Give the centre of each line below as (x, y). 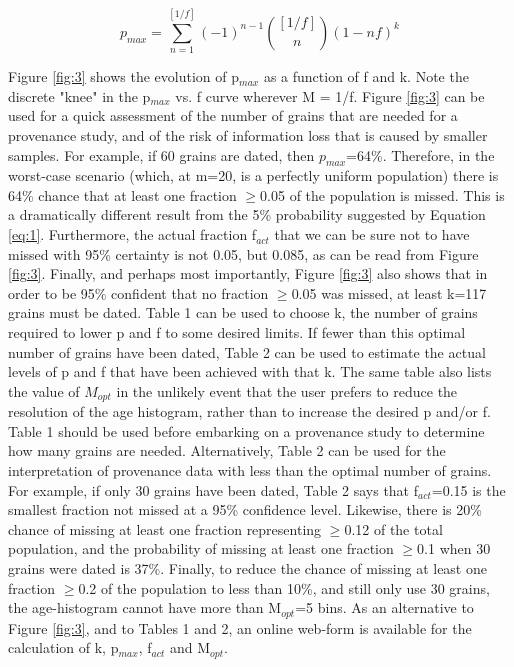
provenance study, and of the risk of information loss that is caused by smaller (248, 134)
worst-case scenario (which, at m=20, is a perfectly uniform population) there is (253, 175)
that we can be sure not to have (372, 234)
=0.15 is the (468, 489)
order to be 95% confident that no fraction (138, 292)
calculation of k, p (63, 647)
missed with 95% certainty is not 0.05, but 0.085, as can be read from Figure (243, 253)
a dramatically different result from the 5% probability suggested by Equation (247, 214)
